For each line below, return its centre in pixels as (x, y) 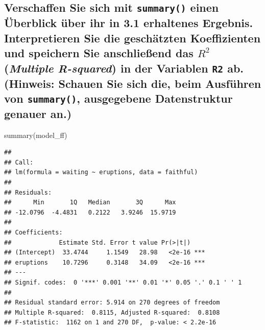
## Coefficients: (33, 233)
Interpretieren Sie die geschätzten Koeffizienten (132, 38)
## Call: (19, 162)
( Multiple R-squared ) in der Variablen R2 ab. (124, 68)
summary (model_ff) (36, 135)
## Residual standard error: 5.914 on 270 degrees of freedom (112, 303)
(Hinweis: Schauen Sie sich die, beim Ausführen (133, 83)
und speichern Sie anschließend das (99, 53)
